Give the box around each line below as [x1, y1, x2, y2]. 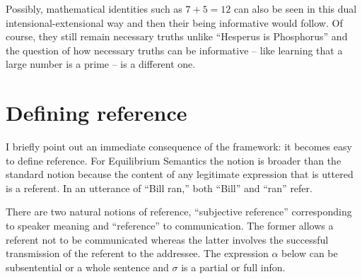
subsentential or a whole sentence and [6, 259, 169, 274]
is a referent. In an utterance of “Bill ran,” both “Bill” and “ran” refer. [6, 180, 313, 195]
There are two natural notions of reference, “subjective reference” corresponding [6, 204, 352, 219]
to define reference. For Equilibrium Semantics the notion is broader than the [6, 153, 341, 167]
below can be [281, 246, 338, 261]
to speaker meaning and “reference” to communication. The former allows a [6, 218, 334, 233]
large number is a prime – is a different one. [6, 57, 196, 71]
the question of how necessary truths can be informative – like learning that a [6, 42, 343, 57]
